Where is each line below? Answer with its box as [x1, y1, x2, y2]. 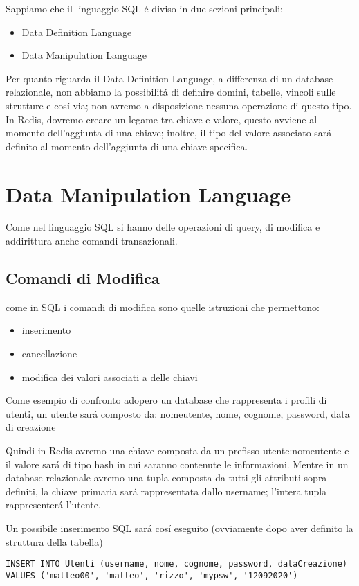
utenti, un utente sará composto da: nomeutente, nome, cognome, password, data [6, 406, 350, 420]
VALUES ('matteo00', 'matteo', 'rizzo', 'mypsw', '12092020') [6, 570, 298, 580]
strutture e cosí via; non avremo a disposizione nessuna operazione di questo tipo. [6, 98, 352, 112]
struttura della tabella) [6, 534, 103, 549]
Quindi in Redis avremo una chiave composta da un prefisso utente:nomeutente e [6, 443, 349, 458]
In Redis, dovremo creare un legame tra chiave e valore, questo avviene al [6, 112, 317, 126]
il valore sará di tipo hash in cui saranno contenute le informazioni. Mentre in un [6, 456, 349, 471]
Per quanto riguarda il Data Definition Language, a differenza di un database [6, 71, 333, 85]
